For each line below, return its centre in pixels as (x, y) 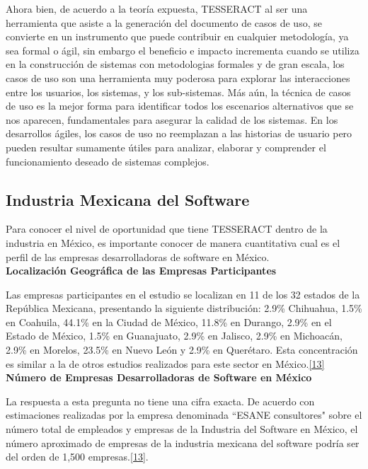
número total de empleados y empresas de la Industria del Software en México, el (182, 429)
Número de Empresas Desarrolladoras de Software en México (159, 377)
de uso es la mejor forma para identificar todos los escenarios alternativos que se (180, 106)
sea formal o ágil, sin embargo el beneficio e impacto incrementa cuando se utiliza (183, 50)
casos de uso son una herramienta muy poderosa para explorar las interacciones (178, 77)
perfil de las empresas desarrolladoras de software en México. (138, 256)
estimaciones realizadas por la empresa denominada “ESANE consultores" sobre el (184, 415)
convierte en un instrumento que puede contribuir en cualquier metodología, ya (177, 36)
